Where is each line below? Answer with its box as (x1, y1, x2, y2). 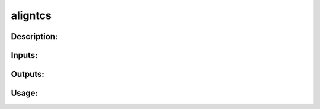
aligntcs (11, 9, 52, 22)
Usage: (11, 88, 39, 98)
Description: (11, 31, 58, 41)
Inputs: (11, 50, 38, 60)
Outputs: (11, 69, 44, 79)
